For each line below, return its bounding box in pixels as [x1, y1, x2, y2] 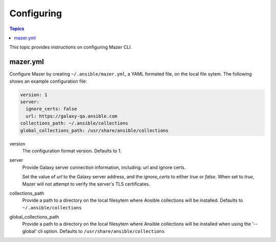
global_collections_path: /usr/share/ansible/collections [20, 128, 169, 133]
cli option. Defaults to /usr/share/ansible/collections [37, 228, 165, 234]
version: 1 [20, 92, 48, 98]
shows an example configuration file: [9, 78, 87, 84]
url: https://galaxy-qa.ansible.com [26, 113, 118, 119]
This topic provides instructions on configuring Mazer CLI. [9, 44, 132, 51]
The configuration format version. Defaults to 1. [22, 148, 122, 154]
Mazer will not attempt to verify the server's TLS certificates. [22, 181, 150, 187]
